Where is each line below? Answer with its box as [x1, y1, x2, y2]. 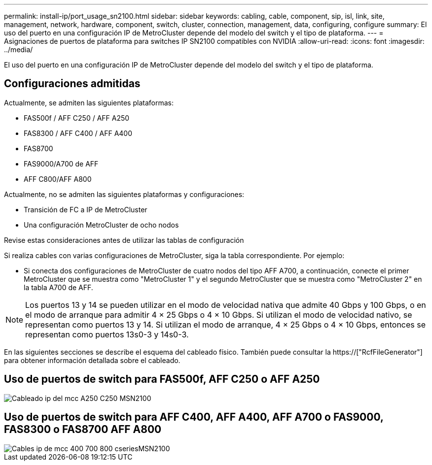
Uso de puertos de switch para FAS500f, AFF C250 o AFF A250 [4, 373, 320, 386]
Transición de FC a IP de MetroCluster [24, 205, 147, 214]
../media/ [4, 45, 33, 54]
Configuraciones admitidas [4, 77, 141, 90]
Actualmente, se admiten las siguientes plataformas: [4, 98, 174, 107]
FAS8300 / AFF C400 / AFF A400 [24, 129, 133, 137]
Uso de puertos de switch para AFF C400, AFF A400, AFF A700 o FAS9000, [4, 411, 384, 424]
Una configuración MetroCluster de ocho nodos [24, 220, 179, 229]
